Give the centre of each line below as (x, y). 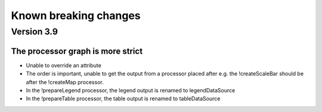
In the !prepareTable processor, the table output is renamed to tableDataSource (123, 99)
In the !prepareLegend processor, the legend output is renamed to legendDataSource (131, 90)
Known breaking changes (76, 15)
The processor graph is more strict (77, 51)
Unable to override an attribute (64, 65)
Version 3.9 (35, 32)
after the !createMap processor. (65, 82)
